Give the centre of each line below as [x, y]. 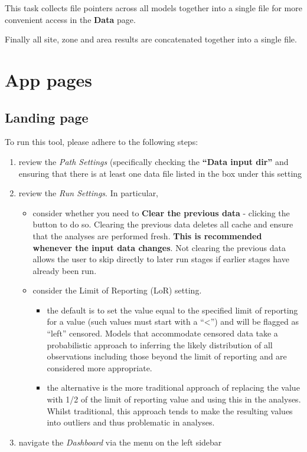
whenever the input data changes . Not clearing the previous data [159, 247]
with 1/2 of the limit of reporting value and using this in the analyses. [174, 399]
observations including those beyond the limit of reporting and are [167, 356]
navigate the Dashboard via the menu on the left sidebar [120, 442]
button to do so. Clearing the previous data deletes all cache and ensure [163, 224]
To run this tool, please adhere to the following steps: [102, 142]
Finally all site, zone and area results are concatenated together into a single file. [151, 39]
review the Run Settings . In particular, [89, 193]
